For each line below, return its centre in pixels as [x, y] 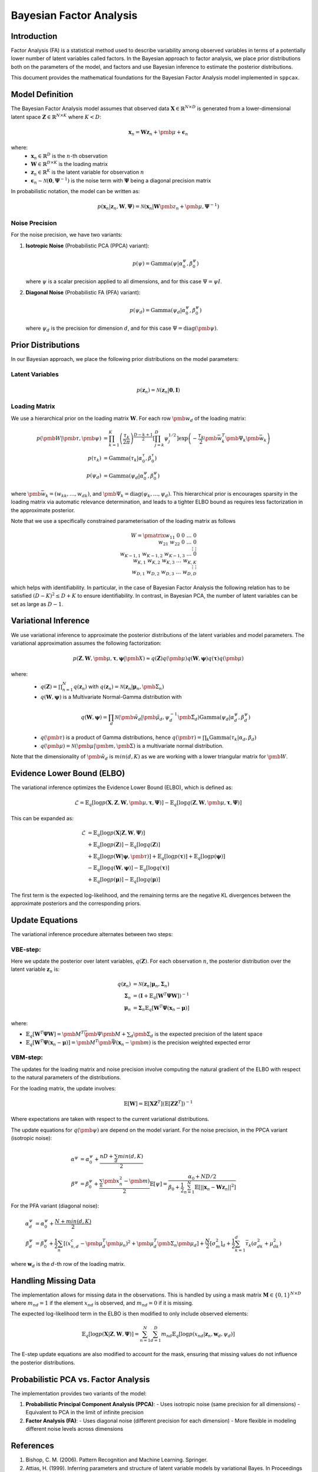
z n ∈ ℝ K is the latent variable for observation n [87, 173]
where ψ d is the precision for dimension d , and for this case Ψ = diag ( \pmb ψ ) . [122, 329]
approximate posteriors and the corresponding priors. [76, 903]
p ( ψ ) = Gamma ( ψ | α [158, 263]
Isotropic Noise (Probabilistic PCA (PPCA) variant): [87, 246]
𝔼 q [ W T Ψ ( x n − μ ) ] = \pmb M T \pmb [69, 1043]
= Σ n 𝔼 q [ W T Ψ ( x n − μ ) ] [161, 1008]
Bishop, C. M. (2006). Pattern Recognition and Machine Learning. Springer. [117, 1460]
